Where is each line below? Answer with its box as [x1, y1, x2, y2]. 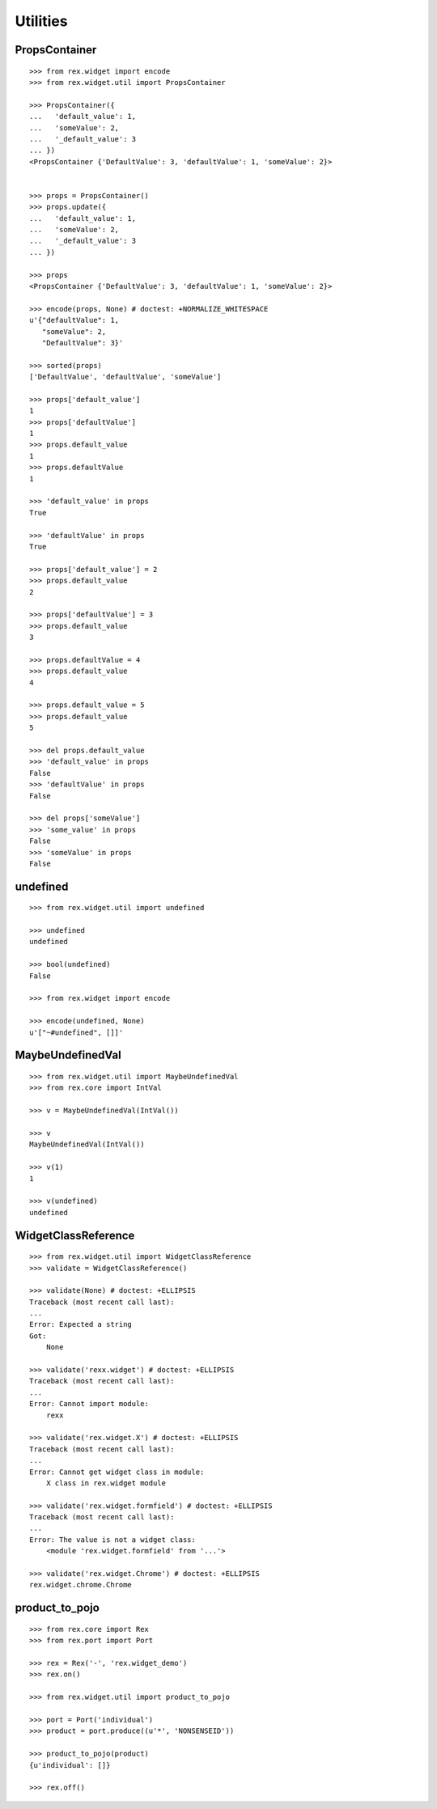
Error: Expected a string [29, 1320, 133, 1329]
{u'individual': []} [29, 1760, 111, 1769]
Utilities [15, 12, 68, 30]
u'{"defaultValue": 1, [29, 316, 120, 325]
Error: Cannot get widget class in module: [29, 1467, 205, 1476]
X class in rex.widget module [45, 1478, 166, 1488]
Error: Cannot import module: [29, 1400, 150, 1409]
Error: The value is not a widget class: [29, 1535, 196, 1544]
